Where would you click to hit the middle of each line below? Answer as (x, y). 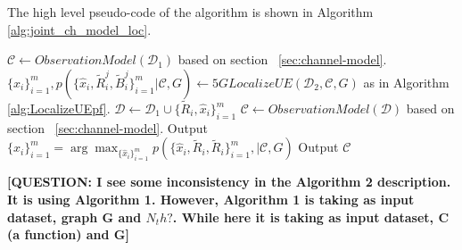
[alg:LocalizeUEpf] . (59, 108)
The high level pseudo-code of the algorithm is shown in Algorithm (190, 12)
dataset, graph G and (74, 217)
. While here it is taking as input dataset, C (311, 217)
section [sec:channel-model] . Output (107, 127)
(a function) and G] (68, 234)
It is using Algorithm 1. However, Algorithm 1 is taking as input (211, 199)
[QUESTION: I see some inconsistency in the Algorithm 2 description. (229, 182)
